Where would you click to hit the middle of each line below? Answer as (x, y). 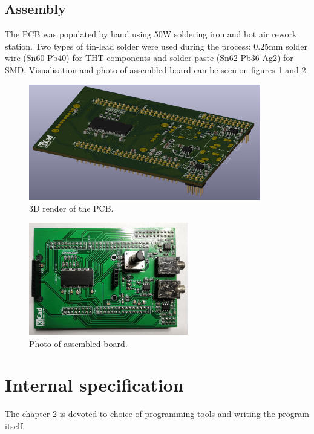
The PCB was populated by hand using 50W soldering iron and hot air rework (151, 34)
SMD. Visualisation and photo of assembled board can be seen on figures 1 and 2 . (157, 69)
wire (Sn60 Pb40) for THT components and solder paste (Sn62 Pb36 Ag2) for (149, 58)
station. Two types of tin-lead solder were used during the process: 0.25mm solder (156, 46)
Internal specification (94, 385)
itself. (15, 425)
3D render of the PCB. (71, 208)
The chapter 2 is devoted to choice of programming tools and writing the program (157, 414)
